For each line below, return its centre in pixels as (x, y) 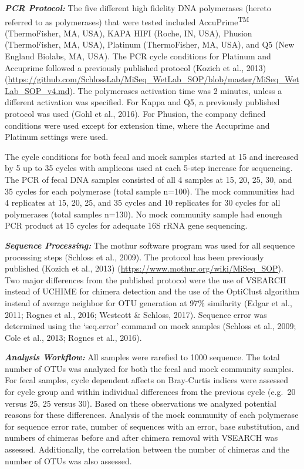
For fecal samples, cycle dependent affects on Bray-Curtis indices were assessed (146, 380)
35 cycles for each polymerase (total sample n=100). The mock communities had (150, 191)
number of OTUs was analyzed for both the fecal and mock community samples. (149, 368)
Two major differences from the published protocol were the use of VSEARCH (146, 279)
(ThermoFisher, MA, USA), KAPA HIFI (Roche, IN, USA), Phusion (129, 33)
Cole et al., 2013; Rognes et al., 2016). (73, 337)
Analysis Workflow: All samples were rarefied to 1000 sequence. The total (142, 357)
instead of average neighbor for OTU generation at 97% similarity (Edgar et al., (148, 302)
